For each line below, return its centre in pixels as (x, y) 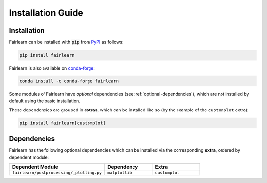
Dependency (123, 167)
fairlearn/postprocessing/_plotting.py (57, 173)
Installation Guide (46, 13)
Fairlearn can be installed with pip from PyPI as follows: (66, 42)
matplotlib (119, 173)
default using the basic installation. (44, 101)
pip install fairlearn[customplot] (63, 123)
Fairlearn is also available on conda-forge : (52, 68)
